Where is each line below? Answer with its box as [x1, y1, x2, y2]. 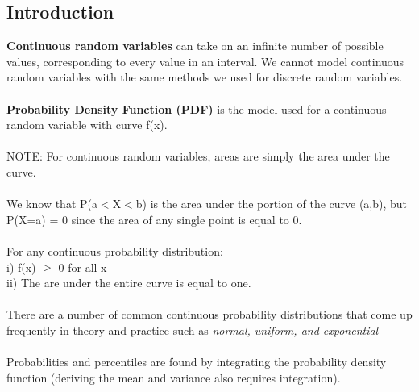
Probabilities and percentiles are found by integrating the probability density [6, 353, 387, 370]
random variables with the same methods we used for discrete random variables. [6, 69, 403, 85]
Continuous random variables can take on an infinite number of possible [6, 37, 384, 54]
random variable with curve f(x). [6, 116, 168, 133]
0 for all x [58, 258, 107, 275]
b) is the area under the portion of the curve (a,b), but [135, 195, 408, 212]
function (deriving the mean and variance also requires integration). [6, 369, 341, 386]
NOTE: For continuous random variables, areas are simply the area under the [6, 148, 390, 165]
